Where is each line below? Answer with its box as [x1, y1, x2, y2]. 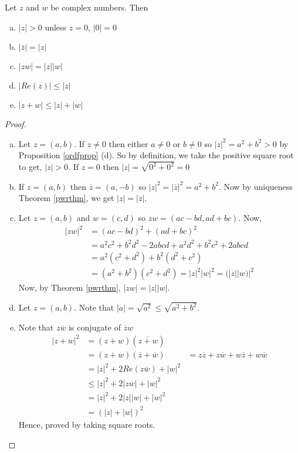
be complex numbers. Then [50, 1, 148, 13]
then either [109, 137, 148, 149]
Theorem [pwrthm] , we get [18, 192, 114, 204]
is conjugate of [69, 321, 121, 333]
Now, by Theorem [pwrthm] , [18, 281, 121, 294]
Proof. [5, 118, 26, 130]
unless [45, 21, 67, 33]
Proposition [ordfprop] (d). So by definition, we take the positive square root [18, 149, 294, 161]
